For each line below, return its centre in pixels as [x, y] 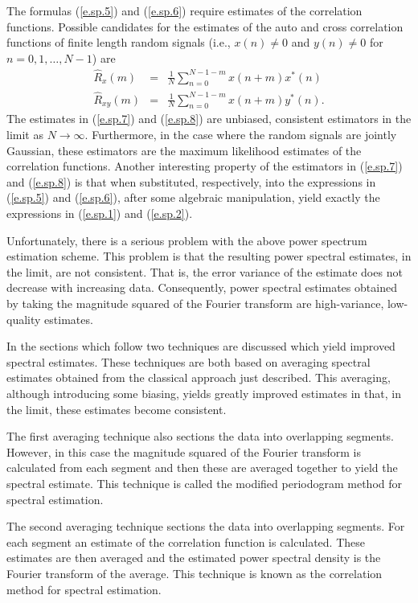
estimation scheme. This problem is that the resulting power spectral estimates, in [209, 256]
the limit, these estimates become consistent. [117, 409]
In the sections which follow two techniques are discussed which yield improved [201, 346]
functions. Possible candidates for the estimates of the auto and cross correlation [205, 26]
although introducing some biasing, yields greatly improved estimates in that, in [204, 393]
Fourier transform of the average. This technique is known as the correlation [195, 573]
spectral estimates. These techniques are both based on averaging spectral [189, 361]
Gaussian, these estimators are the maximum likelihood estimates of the [184, 150]
